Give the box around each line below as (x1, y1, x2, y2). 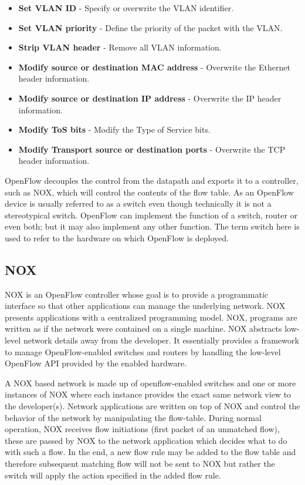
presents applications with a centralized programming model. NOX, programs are (5, 311, 297, 323)
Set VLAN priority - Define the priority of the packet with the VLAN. (18, 21, 283, 33)
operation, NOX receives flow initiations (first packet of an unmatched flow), (5, 423, 280, 435)
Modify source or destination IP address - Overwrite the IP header (18, 92, 282, 104)
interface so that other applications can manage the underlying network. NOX (5, 299, 286, 312)
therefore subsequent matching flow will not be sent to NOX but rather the (5, 457, 275, 470)
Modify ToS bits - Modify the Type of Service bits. (18, 123, 211, 136)
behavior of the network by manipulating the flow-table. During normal (5, 411, 262, 423)
